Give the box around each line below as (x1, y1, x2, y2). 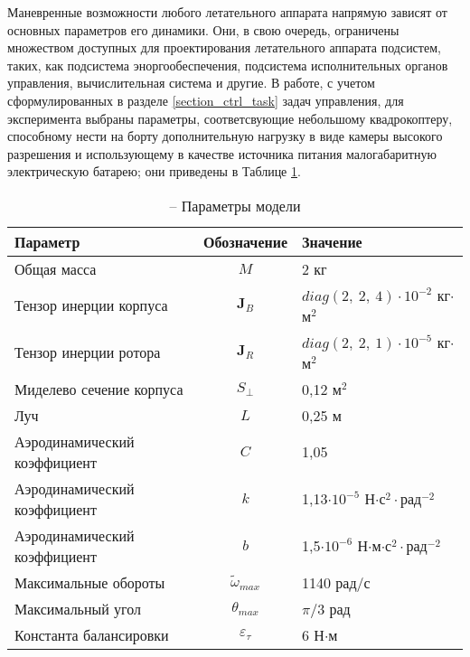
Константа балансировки (14, 624, 169, 645)
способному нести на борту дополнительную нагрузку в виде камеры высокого (7, 127, 443, 145)
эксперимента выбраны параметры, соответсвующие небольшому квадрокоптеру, (7, 108, 453, 127)
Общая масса (14, 258, 97, 279)
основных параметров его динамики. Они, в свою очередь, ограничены (7, 20, 399, 39)
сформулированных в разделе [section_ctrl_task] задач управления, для (7, 90, 404, 109)
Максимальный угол (14, 597, 142, 619)
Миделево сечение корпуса (14, 378, 183, 399)
